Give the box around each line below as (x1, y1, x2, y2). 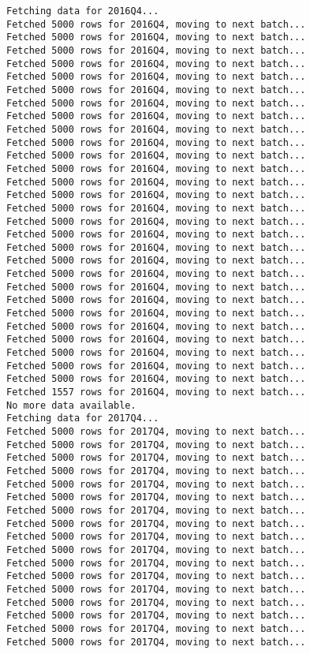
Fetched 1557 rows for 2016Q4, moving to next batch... (6, 387, 306, 398)
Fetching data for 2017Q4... (6, 413, 159, 424)
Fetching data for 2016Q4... (6, 6, 159, 17)
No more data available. (6, 399, 136, 411)
